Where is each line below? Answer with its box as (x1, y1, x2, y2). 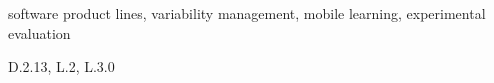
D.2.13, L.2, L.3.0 (8, 56, 115, 77)
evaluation (8, 22, 71, 43)
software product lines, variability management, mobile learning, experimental (8, 3, 486, 23)
